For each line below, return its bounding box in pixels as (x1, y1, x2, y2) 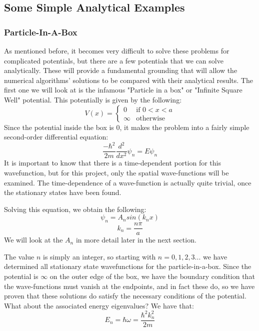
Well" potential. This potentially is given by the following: (4, 94, 182, 104)
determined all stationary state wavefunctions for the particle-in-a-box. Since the (4, 261, 251, 271)
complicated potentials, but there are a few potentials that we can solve (4, 55, 223, 65)
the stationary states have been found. (4, 187, 121, 197)
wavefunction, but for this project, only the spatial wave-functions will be (4, 167, 229, 177)
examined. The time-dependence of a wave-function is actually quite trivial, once (4, 177, 251, 187)
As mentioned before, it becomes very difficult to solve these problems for (4, 45, 229, 55)
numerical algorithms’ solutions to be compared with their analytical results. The (4, 74, 253, 85)
